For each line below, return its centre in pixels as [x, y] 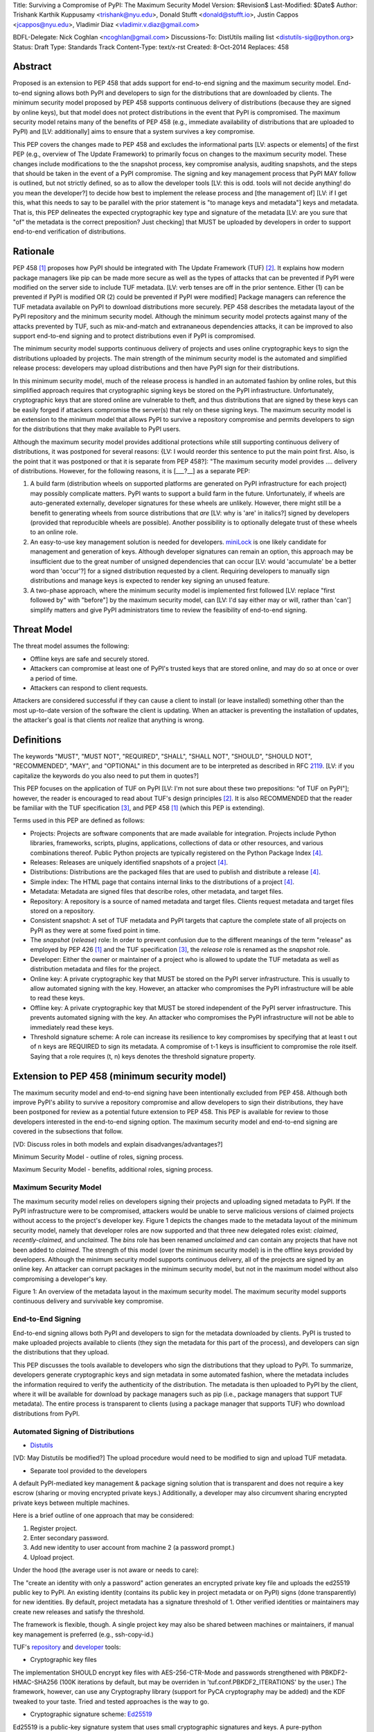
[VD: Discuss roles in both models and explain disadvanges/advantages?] [118, 1144]
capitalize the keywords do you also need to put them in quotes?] [106, 775]
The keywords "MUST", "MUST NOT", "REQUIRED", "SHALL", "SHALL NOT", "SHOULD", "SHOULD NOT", [163, 757]
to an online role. [54, 532]
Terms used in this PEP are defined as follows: [79, 820]
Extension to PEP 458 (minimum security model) [119, 1076]
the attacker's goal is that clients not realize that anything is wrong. [108, 720]
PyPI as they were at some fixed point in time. [95, 930]
